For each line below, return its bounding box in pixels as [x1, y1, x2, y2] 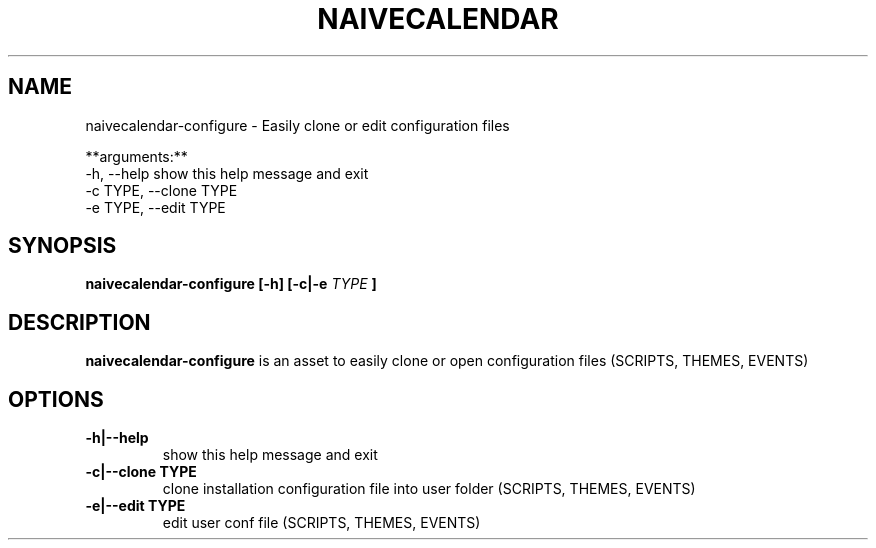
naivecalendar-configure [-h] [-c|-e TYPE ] [85, 275, 377, 293]
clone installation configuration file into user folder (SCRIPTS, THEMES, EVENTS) [162, 480, 696, 498]
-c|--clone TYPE [85, 463, 197, 481]
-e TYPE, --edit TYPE [85, 198, 226, 216]
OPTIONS [8, 386, 104, 412]
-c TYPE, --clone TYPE [85, 181, 238, 199]
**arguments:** [85, 147, 188, 165]
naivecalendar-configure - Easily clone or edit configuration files [85, 116, 510, 134]
